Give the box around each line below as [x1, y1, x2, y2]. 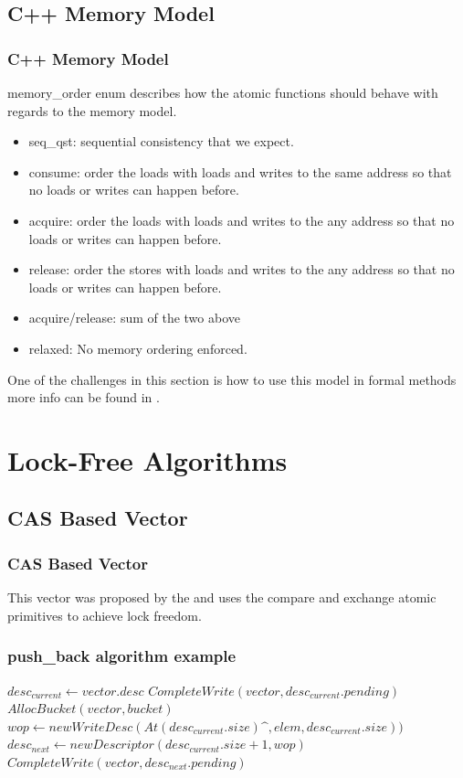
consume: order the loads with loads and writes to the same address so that [28, 162, 452, 181]
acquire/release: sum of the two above [28, 308, 240, 327]
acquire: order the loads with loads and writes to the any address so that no [28, 210, 455, 229]
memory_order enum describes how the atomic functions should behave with [7, 83, 438, 101]
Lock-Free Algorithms [7, 441, 288, 478]
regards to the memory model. [7, 101, 177, 120]
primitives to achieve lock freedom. [7, 605, 202, 624]
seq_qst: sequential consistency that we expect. [28, 132, 294, 151]
